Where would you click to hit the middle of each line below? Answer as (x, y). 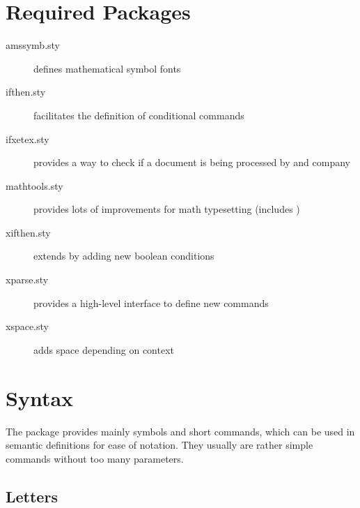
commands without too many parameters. (95, 458)
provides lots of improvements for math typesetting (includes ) (167, 209)
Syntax (40, 397)
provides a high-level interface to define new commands (151, 302)
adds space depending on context (104, 349)
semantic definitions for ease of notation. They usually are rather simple (159, 445)
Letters (32, 496)
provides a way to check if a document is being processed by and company (192, 162)
